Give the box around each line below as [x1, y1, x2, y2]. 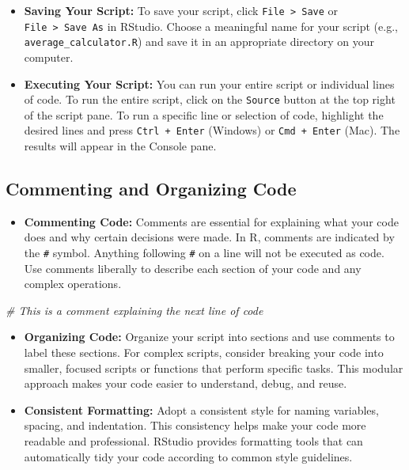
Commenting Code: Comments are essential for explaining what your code [24, 213, 399, 229]
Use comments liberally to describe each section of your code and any [24, 260, 362, 276]
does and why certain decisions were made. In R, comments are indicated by [24, 229, 395, 245]
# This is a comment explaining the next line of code [6, 301, 263, 318]
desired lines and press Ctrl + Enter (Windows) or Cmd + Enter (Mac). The [24, 122, 400, 138]
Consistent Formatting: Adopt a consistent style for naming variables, [24, 401, 379, 418]
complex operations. [24, 275, 122, 292]
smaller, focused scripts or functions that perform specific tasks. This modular [24, 359, 403, 376]
